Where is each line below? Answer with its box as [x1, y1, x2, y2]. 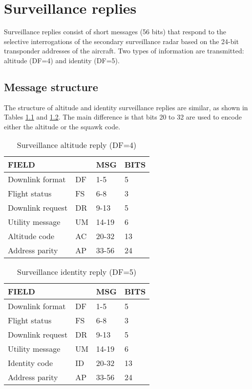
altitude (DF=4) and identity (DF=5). [4, 55, 120, 65]
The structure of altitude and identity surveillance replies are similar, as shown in [4, 102, 248, 112]
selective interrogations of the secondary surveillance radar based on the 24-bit [4, 36, 239, 46]
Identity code [8, 357, 53, 369]
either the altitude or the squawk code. [4, 121, 121, 131]
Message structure [4, 79, 98, 94]
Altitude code [8, 230, 55, 242]
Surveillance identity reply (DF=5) [17, 266, 137, 278]
